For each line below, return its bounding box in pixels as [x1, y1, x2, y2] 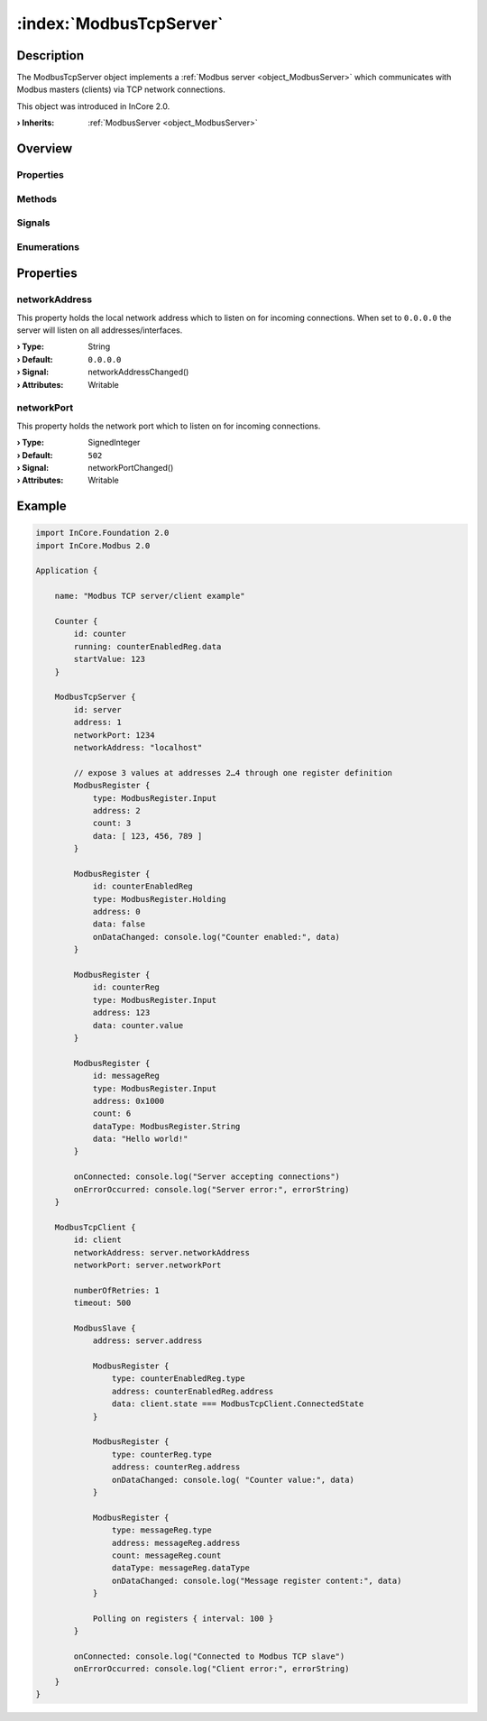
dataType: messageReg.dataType [111, 1563, 250, 1573]
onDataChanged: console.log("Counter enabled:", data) [92, 932, 341, 942]
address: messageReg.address [111, 1538, 241, 1548]
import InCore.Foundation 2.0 [35, 528, 170, 538]
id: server [73, 704, 122, 714]
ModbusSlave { [73, 1322, 136, 1333]
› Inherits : [16, 117, 55, 128]
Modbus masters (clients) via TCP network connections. [16, 84, 225, 95]
